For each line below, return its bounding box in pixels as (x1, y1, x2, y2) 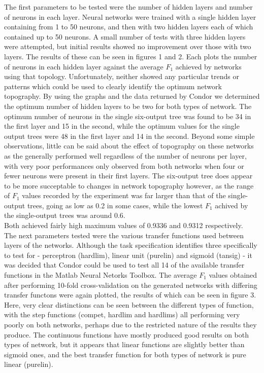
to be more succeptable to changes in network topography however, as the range (4, 180, 254, 191)
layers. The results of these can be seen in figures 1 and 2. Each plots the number (4, 51, 257, 61)
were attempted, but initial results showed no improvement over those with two (4, 41, 251, 52)
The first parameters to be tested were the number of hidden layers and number (4, 2, 253, 12)
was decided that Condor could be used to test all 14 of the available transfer (4, 259, 245, 270)
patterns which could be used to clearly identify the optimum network (4, 81, 222, 91)
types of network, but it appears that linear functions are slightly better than (4, 339, 245, 350)
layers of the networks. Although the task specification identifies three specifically (4, 240, 257, 250)
